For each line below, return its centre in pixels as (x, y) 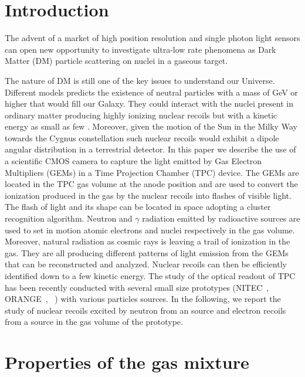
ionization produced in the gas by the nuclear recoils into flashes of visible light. (148, 195)
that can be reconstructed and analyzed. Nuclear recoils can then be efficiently (146, 264)
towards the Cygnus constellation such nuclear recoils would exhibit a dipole (142, 137)
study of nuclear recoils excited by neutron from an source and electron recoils (145, 310)
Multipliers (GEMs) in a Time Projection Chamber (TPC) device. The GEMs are (152, 172)
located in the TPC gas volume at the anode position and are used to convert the (151, 184)
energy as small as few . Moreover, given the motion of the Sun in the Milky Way (151, 126)
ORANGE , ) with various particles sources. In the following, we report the (143, 299)
